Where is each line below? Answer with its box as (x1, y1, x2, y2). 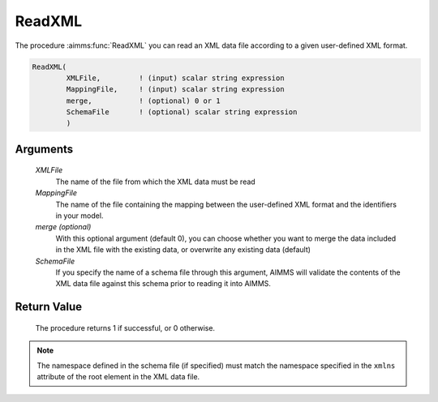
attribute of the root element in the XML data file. (36, 371, 200, 381)
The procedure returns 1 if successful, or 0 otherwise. (35, 323, 215, 332)
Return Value (15, 300, 83, 314)
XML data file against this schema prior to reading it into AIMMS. (55, 279, 272, 289)
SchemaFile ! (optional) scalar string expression (66, 108, 298, 117)
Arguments (15, 142, 74, 156)
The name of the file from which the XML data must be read (55, 177, 255, 186)
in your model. (55, 211, 104, 220)
